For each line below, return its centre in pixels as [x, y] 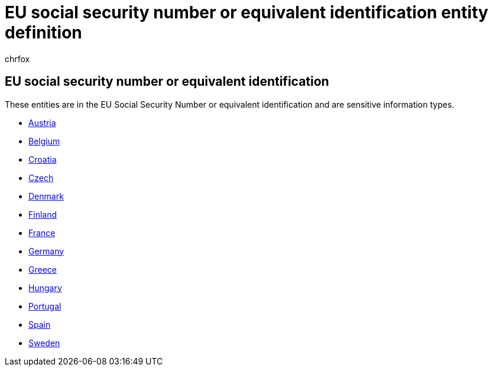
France [42, 233]
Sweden [44, 343]
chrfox [17, 59]
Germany [46, 251]
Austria [42, 122]
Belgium [44, 141]
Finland [43, 214]
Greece [43, 269]
